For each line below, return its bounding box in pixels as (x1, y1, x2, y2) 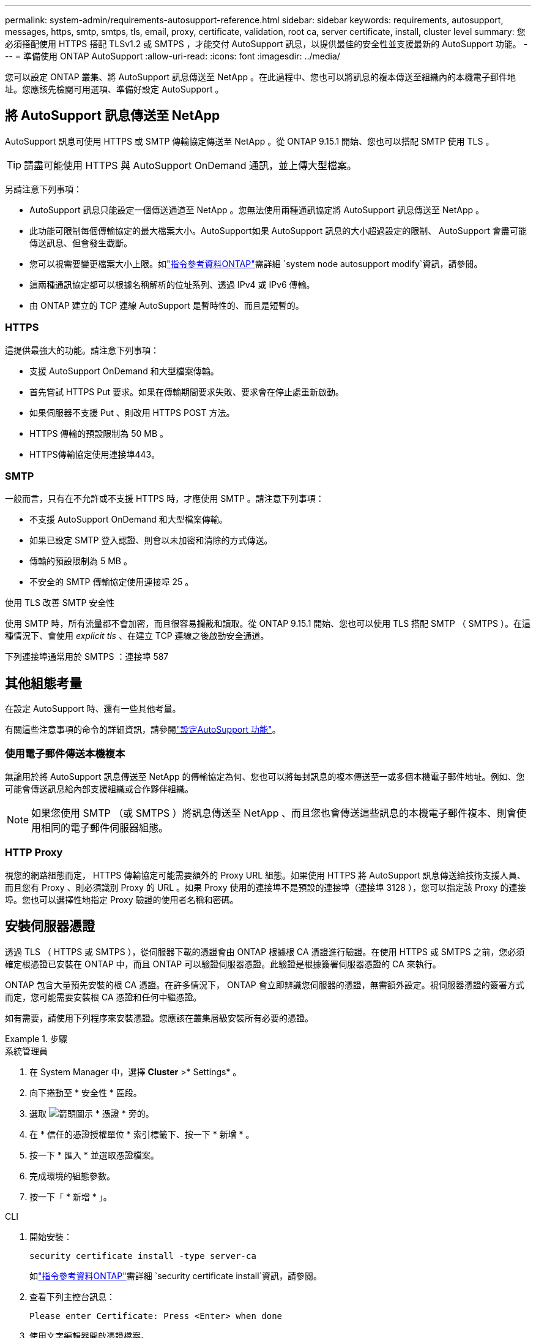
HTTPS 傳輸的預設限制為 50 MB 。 (29, 428, 169, 439)
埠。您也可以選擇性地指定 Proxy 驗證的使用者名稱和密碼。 (5, 894, 239, 905)
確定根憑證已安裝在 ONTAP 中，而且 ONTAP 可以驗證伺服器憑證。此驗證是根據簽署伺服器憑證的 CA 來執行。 (5, 958, 441, 969)
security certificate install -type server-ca (29, 1250, 256, 1261)
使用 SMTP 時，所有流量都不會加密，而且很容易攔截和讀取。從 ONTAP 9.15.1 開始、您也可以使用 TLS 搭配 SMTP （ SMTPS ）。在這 (5, 618, 531, 629)
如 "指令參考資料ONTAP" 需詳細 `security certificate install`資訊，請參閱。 (29, 1270, 322, 1281)
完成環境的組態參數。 (29, 1170, 115, 1181)
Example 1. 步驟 (5, 1033, 67, 1044)
